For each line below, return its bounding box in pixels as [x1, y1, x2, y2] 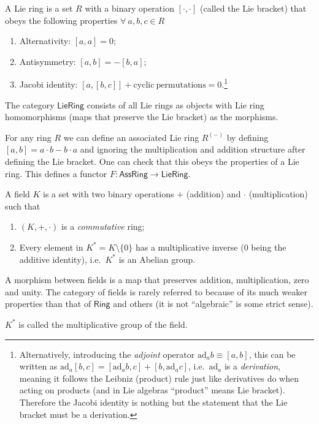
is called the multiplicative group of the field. [18, 317, 188, 330]
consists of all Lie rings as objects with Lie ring [86, 98, 264, 111]
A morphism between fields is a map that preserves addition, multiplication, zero [5, 273, 309, 286]
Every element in [19, 240, 83, 253]
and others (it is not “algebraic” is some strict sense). [113, 297, 313, 310]
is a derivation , [224, 360, 280, 373]
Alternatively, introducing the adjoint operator [19, 347, 195, 360]
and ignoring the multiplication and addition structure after [80, 143, 306, 156]
